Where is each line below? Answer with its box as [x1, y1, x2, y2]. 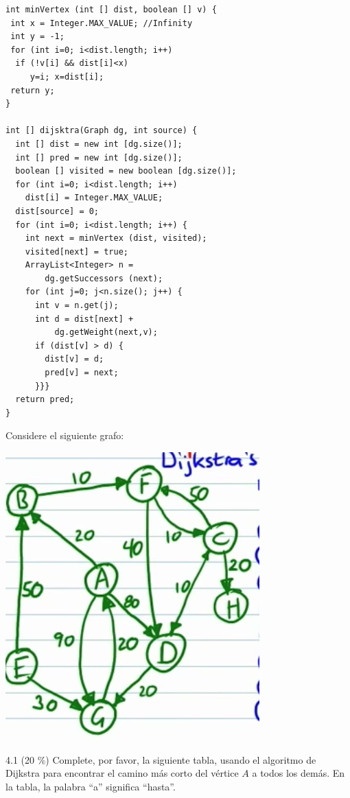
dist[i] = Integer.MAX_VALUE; [25, 193, 163, 203]
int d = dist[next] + [34, 314, 134, 324]
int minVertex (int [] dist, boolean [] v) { [5, 5, 217, 14]
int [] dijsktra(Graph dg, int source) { [5, 126, 198, 136]
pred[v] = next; [45, 368, 119, 378]
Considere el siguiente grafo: [5, 428, 124, 443]
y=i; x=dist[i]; [30, 71, 104, 82]
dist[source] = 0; [15, 206, 100, 216]
